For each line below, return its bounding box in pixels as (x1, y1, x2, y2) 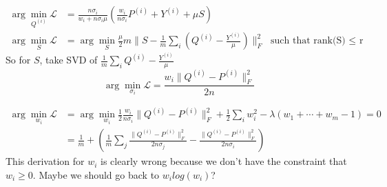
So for (6, 52, 31, 67)
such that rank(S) (271, 36, 346, 46)
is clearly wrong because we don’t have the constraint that (101, 154, 347, 168)
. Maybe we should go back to (32, 167, 160, 181)
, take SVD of (39, 52, 98, 67)
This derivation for (6, 154, 85, 168)
